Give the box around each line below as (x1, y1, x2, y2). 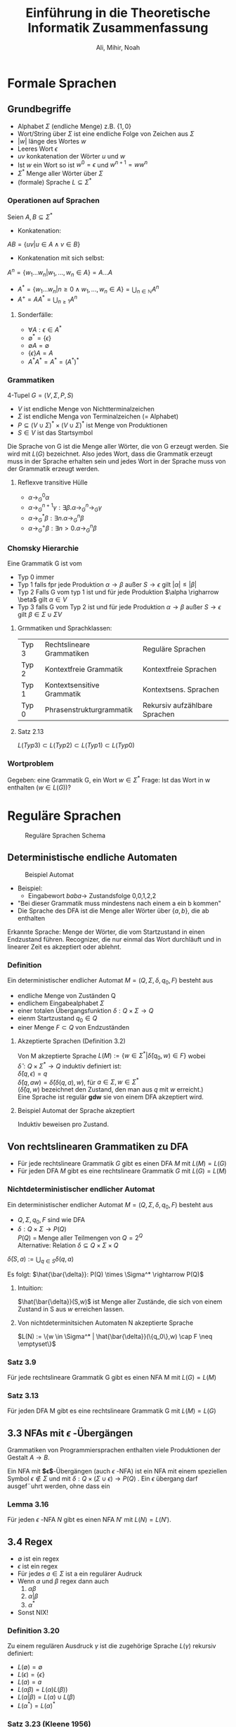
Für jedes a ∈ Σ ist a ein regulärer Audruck (17, 1569, 143, 1578)
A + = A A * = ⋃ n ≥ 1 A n (17, 294, 78, 306)
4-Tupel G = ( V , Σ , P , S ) (7, 391, 74, 399)
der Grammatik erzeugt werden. (7, 464, 100, 473)
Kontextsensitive (44, 680, 100, 690)
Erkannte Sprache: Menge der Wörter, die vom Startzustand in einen (7, 928, 205, 936)
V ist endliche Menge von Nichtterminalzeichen (17, 405, 155, 413)
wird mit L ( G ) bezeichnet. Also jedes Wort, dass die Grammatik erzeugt (7, 449, 213, 458)
